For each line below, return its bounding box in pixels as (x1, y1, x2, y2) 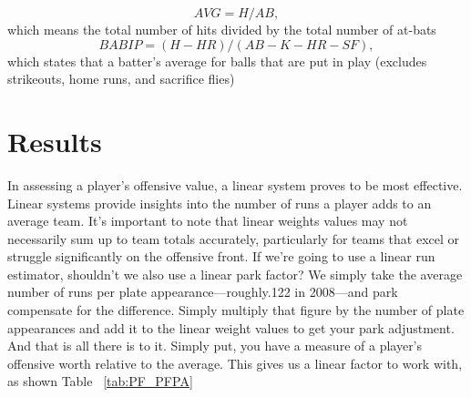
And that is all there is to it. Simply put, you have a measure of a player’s (7, 336, 423, 355)
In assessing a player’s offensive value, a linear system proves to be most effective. (7, 175, 463, 194)
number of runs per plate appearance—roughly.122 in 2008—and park (7, 282, 398, 301)
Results (7, 122, 102, 159)
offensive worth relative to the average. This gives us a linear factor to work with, (7, 353, 463, 372)
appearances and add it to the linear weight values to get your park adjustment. (7, 318, 455, 337)
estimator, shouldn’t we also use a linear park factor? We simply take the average (7, 264, 463, 283)
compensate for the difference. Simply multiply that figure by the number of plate (7, 300, 465, 320)
